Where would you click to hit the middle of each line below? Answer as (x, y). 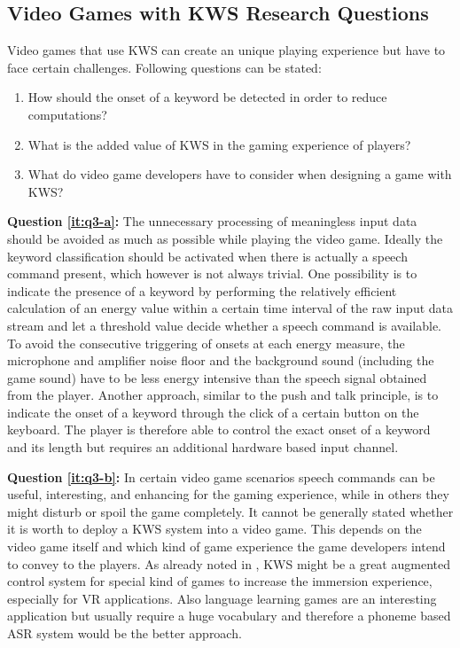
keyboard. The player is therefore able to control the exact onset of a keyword (219, 429)
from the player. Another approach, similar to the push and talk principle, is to (223, 395)
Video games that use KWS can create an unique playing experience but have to (226, 50)
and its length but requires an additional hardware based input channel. (203, 447)
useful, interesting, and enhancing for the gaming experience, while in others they (228, 494)
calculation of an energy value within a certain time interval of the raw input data (230, 308)
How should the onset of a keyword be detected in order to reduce (207, 97)
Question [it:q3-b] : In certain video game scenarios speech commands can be (221, 476)
